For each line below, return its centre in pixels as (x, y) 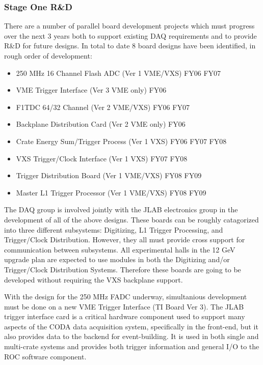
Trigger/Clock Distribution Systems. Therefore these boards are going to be (123, 269)
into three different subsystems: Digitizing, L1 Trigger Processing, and (114, 229)
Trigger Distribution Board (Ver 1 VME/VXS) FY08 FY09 (109, 175)
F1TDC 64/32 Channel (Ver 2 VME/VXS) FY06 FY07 (103, 107)
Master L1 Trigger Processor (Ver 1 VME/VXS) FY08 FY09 (111, 192)
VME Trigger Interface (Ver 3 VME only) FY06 (91, 90)
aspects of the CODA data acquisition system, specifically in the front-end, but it (131, 326)
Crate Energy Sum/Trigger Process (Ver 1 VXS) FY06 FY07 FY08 (121, 141)
